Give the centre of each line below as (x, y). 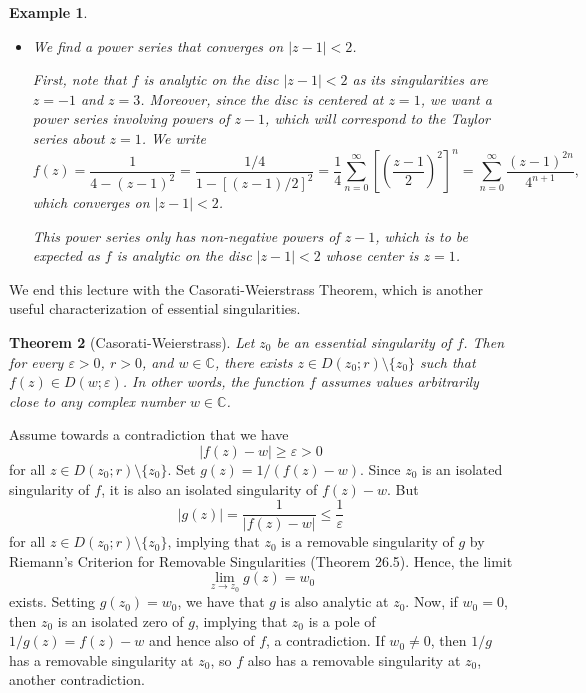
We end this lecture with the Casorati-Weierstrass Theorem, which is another (246, 288)
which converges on (91, 202)
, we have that (221, 601)
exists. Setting (52, 601)
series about (68, 137)
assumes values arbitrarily (399, 381)
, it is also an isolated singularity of (209, 488)
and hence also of (202, 640)
